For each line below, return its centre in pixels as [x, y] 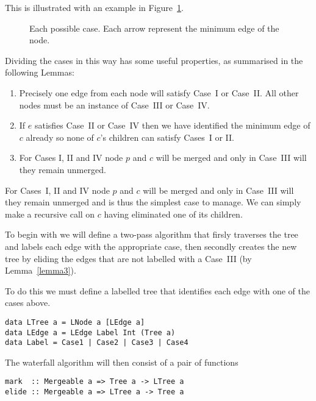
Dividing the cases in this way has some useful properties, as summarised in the [154, 60]
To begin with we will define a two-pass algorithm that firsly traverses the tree [152, 234]
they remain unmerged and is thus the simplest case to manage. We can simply [153, 202]
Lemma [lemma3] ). [41, 270]
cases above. [28, 303]
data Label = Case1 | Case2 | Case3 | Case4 [97, 343]
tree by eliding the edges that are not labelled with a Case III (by [128, 258]
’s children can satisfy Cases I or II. [167, 137]
